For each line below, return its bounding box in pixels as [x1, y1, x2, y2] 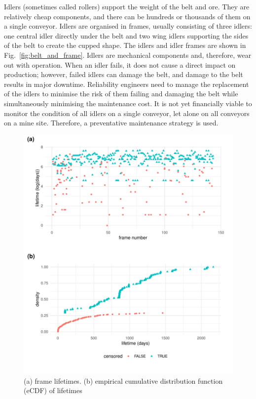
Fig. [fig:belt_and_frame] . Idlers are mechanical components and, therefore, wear [4, 49, 252, 60]
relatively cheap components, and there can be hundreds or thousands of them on [4, 11, 251, 21]
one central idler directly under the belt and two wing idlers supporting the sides [4, 30, 249, 40]
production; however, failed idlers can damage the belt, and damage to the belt [4, 69, 243, 80]
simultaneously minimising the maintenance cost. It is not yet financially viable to [4, 98, 252, 108]
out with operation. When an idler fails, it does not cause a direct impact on [4, 59, 236, 70]
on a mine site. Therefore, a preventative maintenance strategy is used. [4, 118, 219, 128]
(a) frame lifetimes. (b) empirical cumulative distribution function [24, 375, 223, 386]
